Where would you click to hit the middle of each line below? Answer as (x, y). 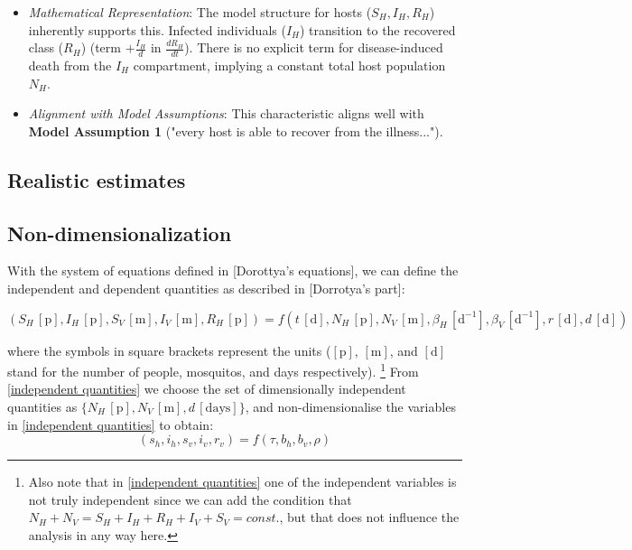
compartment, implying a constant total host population (289, 65)
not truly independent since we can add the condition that (190, 499)
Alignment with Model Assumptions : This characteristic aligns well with (226, 113)
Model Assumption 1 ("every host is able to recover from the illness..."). (236, 131)
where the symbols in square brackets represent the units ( (169, 350)
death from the (70, 65)
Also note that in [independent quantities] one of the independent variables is (242, 482)
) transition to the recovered (378, 29)
